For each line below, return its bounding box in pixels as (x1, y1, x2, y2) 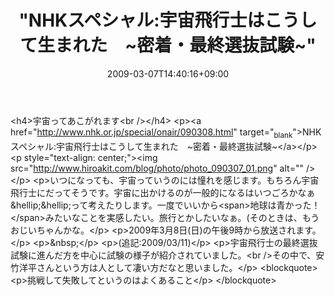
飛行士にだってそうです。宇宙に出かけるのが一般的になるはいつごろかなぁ (10, 186, 316, 198)
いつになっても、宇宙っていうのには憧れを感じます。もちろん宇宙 (49, 174, 320, 186)
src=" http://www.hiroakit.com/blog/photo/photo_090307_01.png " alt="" (10, 162, 304, 174)
